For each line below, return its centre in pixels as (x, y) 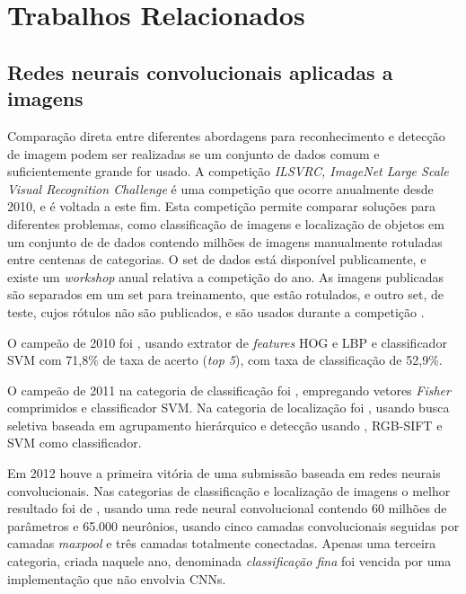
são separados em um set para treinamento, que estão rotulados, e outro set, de (226, 294)
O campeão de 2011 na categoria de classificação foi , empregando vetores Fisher (229, 390)
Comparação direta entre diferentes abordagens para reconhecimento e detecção (226, 135)
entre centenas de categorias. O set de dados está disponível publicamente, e (217, 259)
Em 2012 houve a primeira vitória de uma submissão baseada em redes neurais (224, 473)
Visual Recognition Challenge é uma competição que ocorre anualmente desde (220, 188)
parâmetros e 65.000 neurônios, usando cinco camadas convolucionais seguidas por (233, 525)
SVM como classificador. (75, 443)
